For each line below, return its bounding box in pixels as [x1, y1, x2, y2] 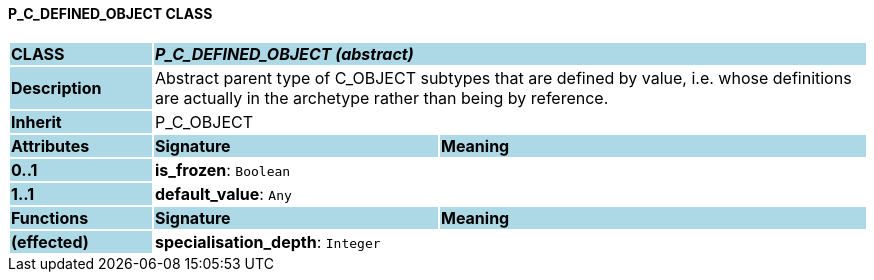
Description [11, 77, 102, 98]
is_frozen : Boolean [154, 159, 291, 180]
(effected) [11, 231, 89, 252]
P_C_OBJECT [154, 111, 254, 132]
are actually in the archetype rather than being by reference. [154, 87, 609, 108]
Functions [11, 207, 89, 228]
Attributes [11, 135, 90, 156]
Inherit [11, 111, 62, 132]
